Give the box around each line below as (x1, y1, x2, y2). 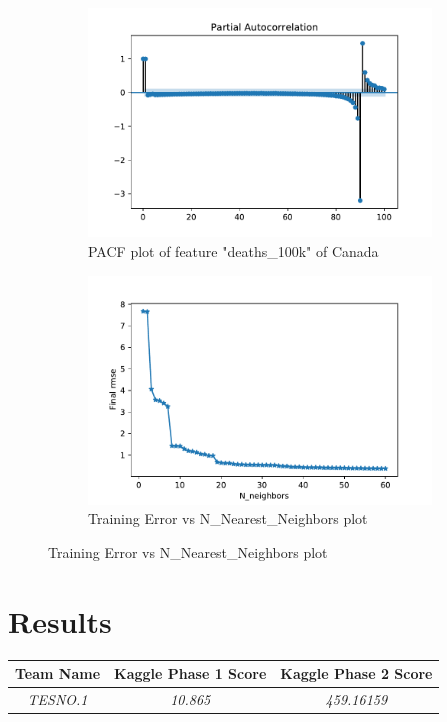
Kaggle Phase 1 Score (114, 663, 267, 684)
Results (8, 600, 112, 641)
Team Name (15, 663, 101, 684)
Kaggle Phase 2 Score (280, 663, 433, 684)
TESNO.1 (27, 689, 88, 710)
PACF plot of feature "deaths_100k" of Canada (88, 240, 379, 261)
